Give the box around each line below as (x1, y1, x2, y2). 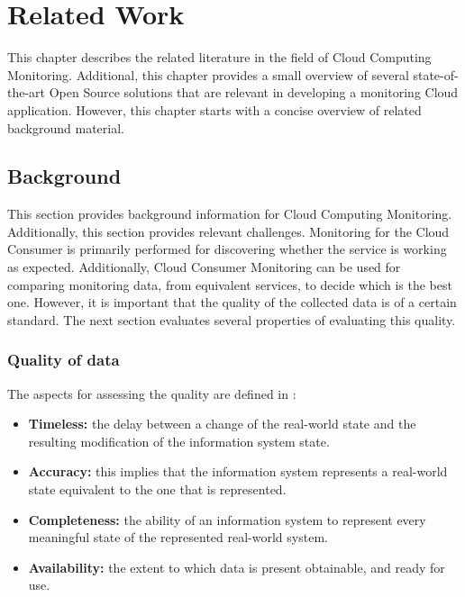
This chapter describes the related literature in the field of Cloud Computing (7, 48, 432, 67)
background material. (7, 118, 124, 137)
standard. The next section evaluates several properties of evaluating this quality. (7, 310, 456, 329)
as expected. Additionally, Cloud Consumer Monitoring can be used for (7, 258, 401, 276)
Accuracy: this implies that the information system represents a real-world (28, 462, 448, 481)
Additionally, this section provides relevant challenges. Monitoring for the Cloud (7, 222, 450, 240)
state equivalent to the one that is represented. (28, 480, 287, 499)
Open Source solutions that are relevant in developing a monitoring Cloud (49, 83, 459, 102)
